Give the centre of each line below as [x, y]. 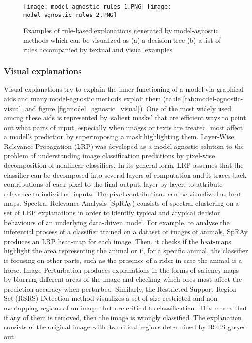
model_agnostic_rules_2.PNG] [70, 15]
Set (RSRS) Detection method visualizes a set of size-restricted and [104, 298]
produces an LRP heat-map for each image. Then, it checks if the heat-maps [118, 241]
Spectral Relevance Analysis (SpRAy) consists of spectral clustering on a [131, 203]
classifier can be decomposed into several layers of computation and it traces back [125, 174]
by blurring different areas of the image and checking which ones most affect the [123, 279]
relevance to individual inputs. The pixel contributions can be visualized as [115, 193]
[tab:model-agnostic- [213, 98]
